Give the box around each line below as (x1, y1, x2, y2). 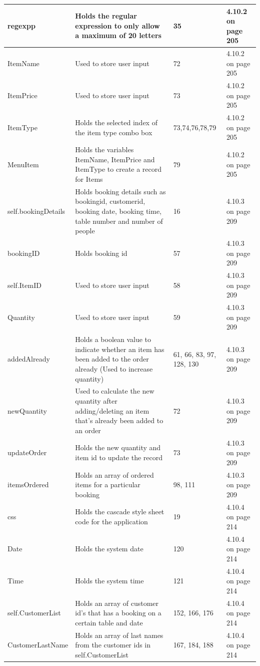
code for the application (75, 516, 148, 527)
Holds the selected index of (75, 117, 157, 127)
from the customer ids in (75, 639, 151, 650)
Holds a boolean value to (75, 334, 151, 345)
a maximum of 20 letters (75, 30, 161, 41)
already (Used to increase (75, 363, 153, 374)
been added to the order (75, 354, 149, 364)
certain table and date (75, 617, 143, 627)
